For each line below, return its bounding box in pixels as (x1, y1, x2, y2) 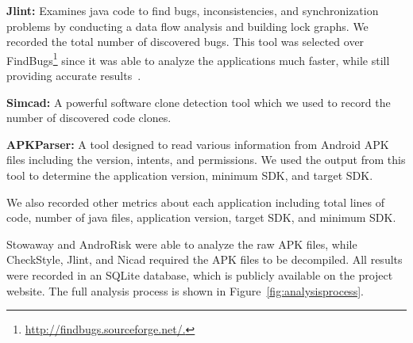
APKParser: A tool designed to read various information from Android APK (6, 135, 389, 152)
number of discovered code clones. (6, 109, 172, 126)
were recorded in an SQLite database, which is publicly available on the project (6, 266, 393, 283)
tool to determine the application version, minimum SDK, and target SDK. (6, 167, 373, 183)
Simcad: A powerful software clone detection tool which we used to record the (6, 93, 391, 110)
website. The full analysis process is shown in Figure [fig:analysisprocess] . (6, 282, 364, 299)
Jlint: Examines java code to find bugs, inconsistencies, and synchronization (6, 2, 379, 18)
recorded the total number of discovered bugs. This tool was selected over (6, 33, 365, 50)
